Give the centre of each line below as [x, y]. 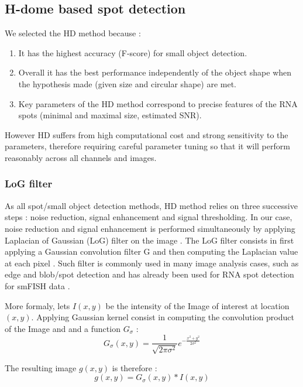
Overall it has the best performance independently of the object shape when [155, 72]
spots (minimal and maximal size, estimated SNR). [110, 115]
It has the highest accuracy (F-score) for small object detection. [133, 52]
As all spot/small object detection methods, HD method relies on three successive [151, 205]
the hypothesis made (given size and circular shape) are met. [127, 83]
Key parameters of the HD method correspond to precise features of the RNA [158, 103]
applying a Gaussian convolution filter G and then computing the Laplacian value [151, 251]
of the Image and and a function [63, 328]
